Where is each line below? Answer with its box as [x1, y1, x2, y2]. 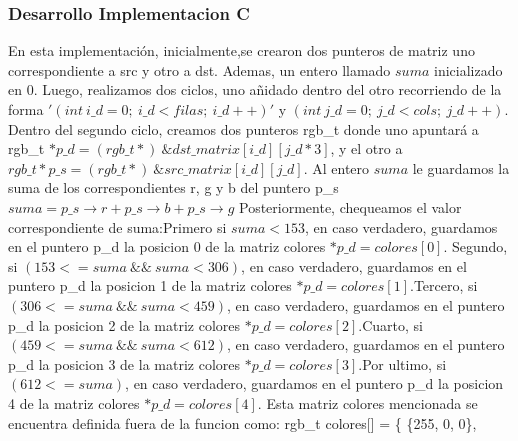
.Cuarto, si [358, 314, 423, 335]
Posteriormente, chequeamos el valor [238, 196, 462, 217]
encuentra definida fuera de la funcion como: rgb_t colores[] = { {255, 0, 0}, [8, 412, 477, 433]
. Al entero [303, 157, 370, 178]
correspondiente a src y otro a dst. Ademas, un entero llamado [8, 59, 391, 80]
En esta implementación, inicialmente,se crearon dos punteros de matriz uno [8, 40, 475, 61]
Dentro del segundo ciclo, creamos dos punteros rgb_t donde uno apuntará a [8, 118, 479, 139]
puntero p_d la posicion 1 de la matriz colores [8, 275, 292, 296]
